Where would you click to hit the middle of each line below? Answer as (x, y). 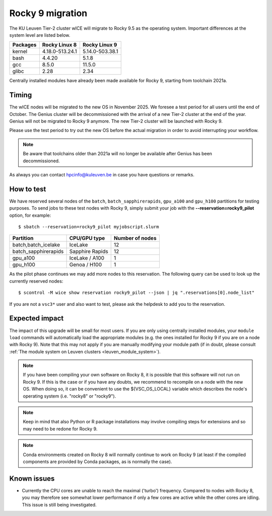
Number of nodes (135, 238)
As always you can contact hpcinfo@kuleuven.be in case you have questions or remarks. (102, 174)
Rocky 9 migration (48, 13)
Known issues (32, 478)
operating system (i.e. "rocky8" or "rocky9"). (70, 396)
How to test (28, 189)
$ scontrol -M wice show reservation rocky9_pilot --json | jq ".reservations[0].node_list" (137, 293)
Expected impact (37, 318)
